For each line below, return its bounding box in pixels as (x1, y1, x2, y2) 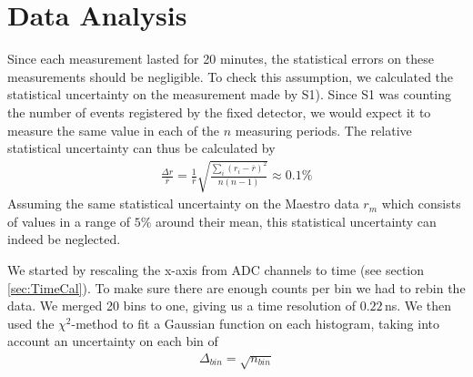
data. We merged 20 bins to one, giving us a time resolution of (7, 296, 356, 315)
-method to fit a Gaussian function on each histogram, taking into (71, 313, 439, 332)
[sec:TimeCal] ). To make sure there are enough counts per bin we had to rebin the (7, 278, 466, 297)
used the (7, 313, 55, 332)
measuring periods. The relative (235, 120, 412, 139)
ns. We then (384, 296, 452, 315)
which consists (381, 194, 461, 213)
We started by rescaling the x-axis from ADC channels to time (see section (7, 260, 425, 280)
